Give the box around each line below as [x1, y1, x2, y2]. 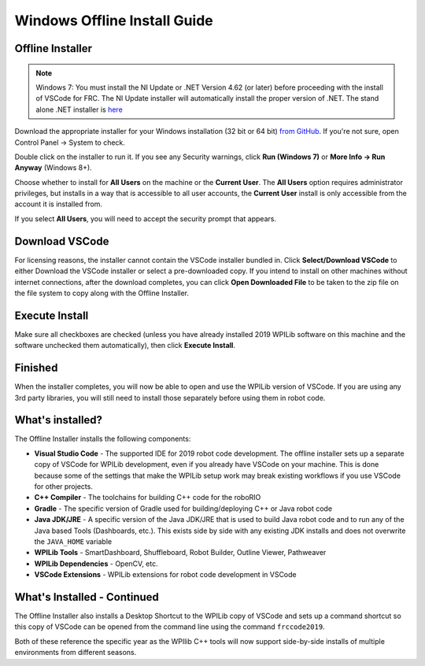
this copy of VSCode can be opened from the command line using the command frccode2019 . [14, 622, 326, 631]
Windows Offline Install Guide [14, 12, 214, 29]
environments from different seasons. [14, 648, 137, 657]
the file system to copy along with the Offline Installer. [14, 288, 189, 298]
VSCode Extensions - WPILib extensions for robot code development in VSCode [34, 570, 297, 579]
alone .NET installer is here [35, 105, 124, 114]
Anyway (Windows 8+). [14, 163, 92, 172]
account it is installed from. [14, 199, 102, 209]
